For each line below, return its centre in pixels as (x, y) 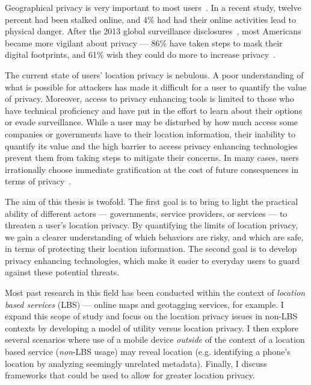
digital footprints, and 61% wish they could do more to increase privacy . (140, 55)
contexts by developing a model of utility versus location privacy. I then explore (152, 327)
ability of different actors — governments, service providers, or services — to (146, 213)
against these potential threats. (62, 272)
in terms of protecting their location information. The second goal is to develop (151, 249)
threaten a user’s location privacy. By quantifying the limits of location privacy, (152, 225)
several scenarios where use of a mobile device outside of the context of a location (155, 340)
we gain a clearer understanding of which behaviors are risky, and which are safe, (154, 236)
